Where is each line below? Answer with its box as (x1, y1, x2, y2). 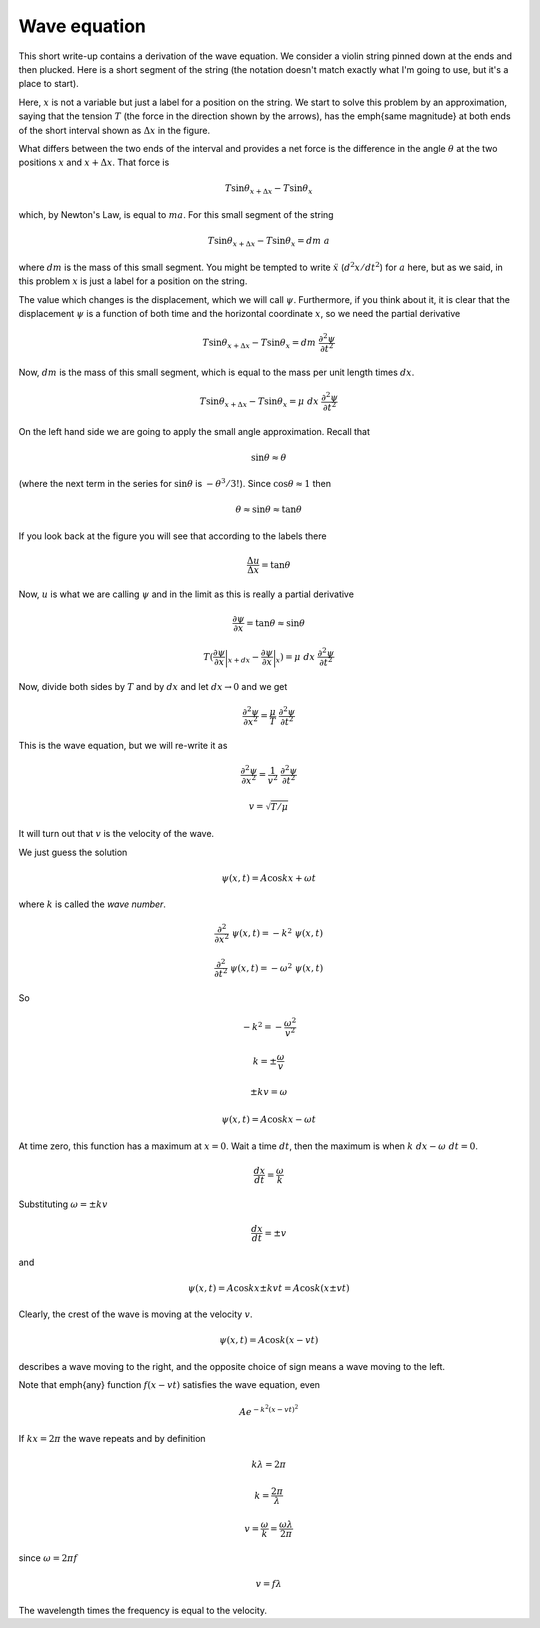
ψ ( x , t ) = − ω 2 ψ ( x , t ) (230, 961, 324, 974)
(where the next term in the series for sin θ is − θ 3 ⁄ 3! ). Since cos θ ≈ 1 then (18, 476, 332, 490)
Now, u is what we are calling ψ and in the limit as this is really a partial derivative (18, 588, 355, 600)
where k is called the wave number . (18, 898, 167, 910)
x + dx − (227, 651, 260, 665)
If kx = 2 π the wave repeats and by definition (18, 1433, 206, 1445)
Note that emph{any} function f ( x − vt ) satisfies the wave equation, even (18, 1379, 320, 1391)
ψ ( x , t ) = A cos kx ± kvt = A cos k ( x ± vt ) (187, 1282, 350, 1294)
